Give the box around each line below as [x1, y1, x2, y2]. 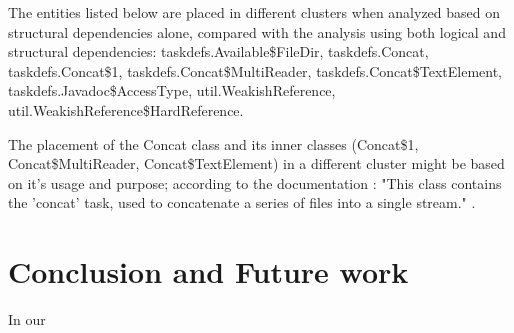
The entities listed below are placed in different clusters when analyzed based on [8, 2, 501, 22]
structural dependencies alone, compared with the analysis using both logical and [8, 21, 506, 42]
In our [8, 309, 46, 330]
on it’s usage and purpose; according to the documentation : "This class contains [8, 172, 502, 193]
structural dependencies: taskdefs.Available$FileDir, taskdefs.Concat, [8, 41, 429, 62]
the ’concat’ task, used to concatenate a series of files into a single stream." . [8, 192, 476, 213]
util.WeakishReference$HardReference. [8, 99, 244, 120]
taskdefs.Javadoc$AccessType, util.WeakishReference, [8, 80, 336, 101]
